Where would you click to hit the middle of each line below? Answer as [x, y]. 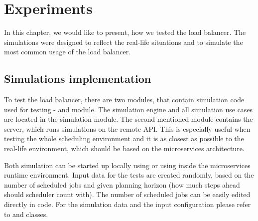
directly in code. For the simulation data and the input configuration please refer [128, 204]
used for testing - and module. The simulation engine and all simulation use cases [129, 109]
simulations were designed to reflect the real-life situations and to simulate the [124, 42]
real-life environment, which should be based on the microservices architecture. [124, 148]
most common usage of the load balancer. [67, 52]
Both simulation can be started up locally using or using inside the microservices [127, 165]
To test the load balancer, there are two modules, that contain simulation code [124, 100]
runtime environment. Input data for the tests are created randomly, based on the [129, 175]
